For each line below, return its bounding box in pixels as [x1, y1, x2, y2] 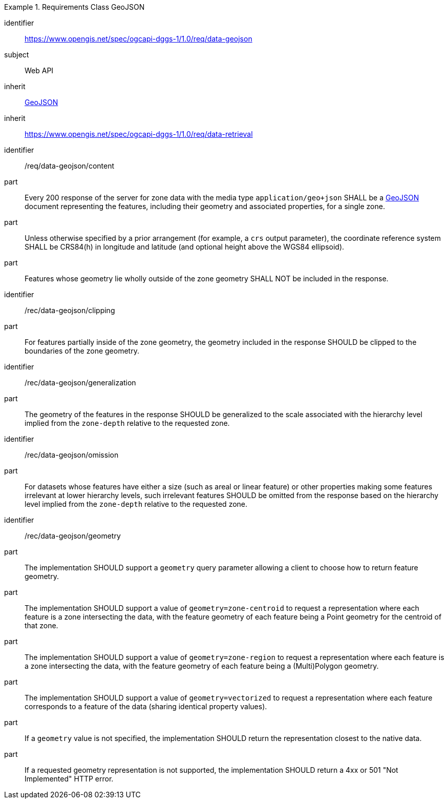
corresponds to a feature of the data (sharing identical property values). [25, 702, 267, 711]
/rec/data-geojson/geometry [25, 531, 121, 540]
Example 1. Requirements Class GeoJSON [4, 3, 145, 11]
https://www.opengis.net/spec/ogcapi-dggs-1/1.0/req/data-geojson [25, 34, 252, 43]
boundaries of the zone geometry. [25, 346, 139, 355]
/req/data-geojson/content [25, 161, 114, 170]
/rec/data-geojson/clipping [25, 306, 115, 315]
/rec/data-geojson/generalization [25, 378, 136, 387]
